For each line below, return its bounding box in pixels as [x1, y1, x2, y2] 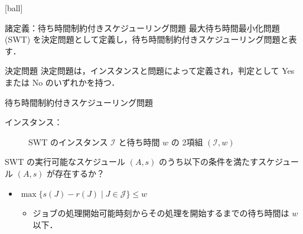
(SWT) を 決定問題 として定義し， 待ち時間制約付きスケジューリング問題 [5, 33, 281, 45]
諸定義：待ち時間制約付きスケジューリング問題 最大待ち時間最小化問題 [5, 21, 280, 34]
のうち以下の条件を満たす [159, 155, 259, 168]
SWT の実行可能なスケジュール [5, 155, 125, 168]
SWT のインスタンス [28, 135, 108, 148]
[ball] [5, 2, 23, 14]
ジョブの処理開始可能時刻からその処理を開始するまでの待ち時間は [32, 207, 289, 219]
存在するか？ [55, 167, 105, 179]
